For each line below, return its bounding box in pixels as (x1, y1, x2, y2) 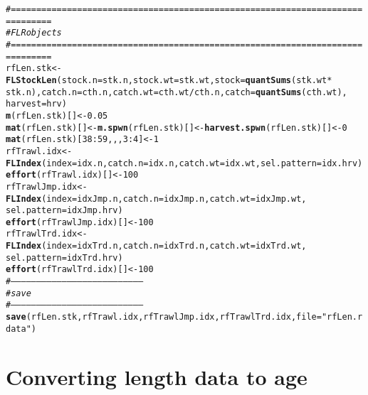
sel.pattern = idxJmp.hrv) (6, 205, 123, 216)
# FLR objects (6, 28, 62, 38)
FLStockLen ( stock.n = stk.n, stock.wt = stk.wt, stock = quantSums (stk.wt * (6, 75, 332, 85)
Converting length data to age (6, 362, 307, 391)
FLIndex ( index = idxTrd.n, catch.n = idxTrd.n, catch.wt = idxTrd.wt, (6, 241, 307, 251)
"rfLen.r (321, 312, 363, 323)
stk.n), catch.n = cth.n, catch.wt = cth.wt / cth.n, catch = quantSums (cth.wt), (6, 87, 347, 97)
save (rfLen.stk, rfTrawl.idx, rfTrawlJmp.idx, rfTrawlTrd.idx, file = (6, 312, 322, 323)
